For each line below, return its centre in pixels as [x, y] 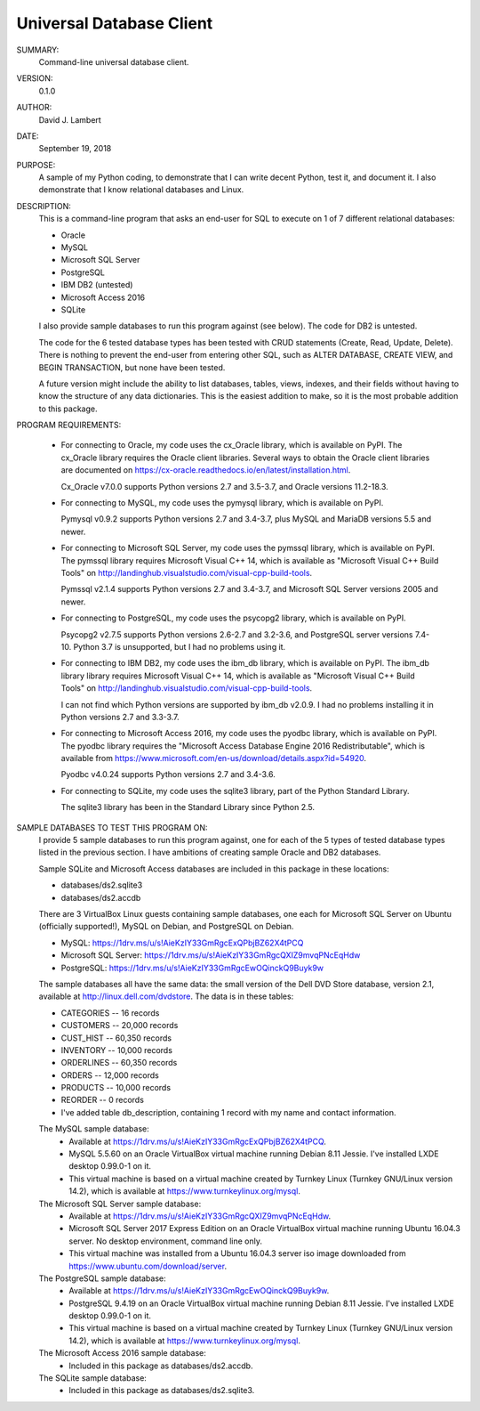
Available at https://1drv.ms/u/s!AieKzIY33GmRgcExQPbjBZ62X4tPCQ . [197, 1141]
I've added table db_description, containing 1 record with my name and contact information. [228, 1112]
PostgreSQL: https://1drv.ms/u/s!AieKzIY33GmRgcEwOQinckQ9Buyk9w [192, 968]
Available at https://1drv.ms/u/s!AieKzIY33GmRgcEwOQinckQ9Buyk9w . [199, 1291]
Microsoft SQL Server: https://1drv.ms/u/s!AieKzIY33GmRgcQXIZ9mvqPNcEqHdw [211, 955]
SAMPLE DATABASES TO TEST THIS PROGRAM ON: [112, 827]
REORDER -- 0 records [102, 1100]
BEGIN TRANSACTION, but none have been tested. [132, 367]
